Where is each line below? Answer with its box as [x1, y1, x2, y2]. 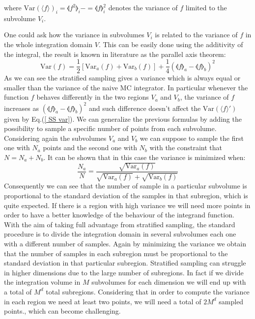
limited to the [185, 2, 227, 12]
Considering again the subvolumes [4, 133, 107, 143]
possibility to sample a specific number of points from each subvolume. [4, 123, 217, 133]
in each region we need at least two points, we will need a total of [4, 296, 201, 306]
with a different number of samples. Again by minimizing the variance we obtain [4, 239, 246, 249]
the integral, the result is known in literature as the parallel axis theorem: [4, 49, 226, 59]
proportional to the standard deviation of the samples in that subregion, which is [4, 190, 248, 201]
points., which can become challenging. [4, 306, 121, 316]
